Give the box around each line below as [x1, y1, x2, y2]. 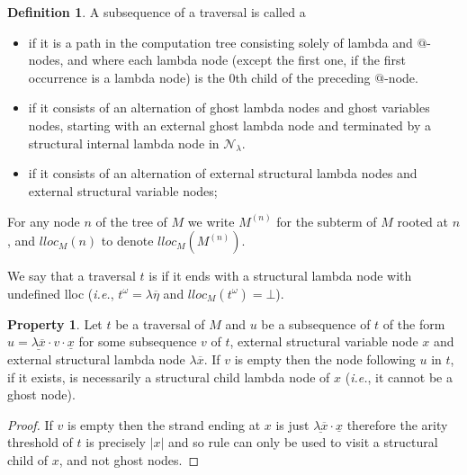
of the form [382, 314, 445, 333]
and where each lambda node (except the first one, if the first [67, 50, 406, 69]
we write [187, 211, 235, 230]
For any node [7, 211, 80, 230]
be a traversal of [115, 314, 205, 333]
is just [275, 415, 310, 434]
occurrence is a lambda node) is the [28, 67, 225, 86]
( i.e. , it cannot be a [345, 367, 453, 386]
